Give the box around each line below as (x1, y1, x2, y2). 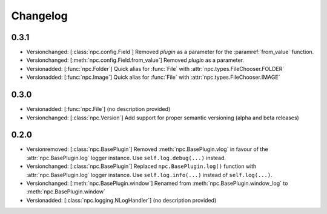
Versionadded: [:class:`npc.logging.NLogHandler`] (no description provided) (26, 196, 217, 204)
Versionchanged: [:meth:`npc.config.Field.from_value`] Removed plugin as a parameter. (26, 56, 245, 64)
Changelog (11, 9, 68, 22)
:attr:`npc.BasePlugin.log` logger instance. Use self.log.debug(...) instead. (26, 154, 226, 161)
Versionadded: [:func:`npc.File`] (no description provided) (26, 105, 171, 113)
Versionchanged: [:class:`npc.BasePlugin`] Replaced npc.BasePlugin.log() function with (26, 162, 257, 170)
